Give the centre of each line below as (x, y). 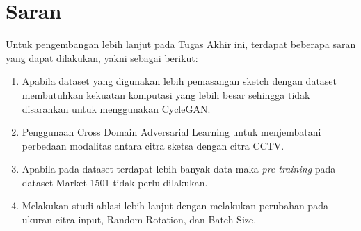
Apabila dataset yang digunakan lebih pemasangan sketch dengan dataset (179, 81)
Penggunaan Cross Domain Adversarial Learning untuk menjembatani (171, 132)
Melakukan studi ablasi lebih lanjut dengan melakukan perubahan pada (175, 206)
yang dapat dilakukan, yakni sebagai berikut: (102, 57)
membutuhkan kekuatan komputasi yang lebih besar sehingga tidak (166, 94)
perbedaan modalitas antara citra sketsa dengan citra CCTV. (153, 145)
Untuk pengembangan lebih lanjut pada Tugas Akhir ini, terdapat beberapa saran (181, 44)
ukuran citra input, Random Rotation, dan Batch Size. (139, 220)
